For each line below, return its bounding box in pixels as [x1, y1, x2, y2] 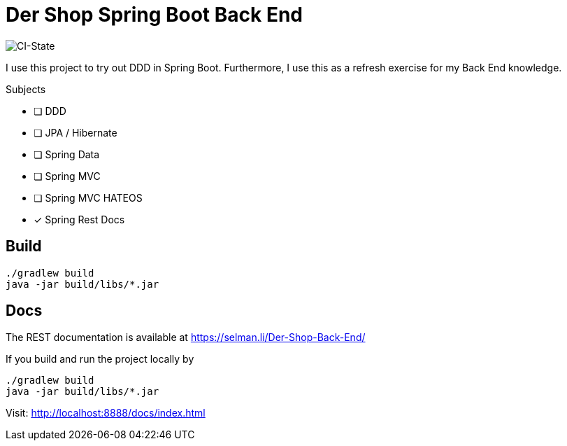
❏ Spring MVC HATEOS [34, 191, 143, 204]
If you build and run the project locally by [6, 353, 194, 365]
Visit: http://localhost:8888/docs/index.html [6, 407, 206, 419]
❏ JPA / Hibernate [34, 126, 117, 139]
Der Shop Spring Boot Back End [6, 3, 303, 27]
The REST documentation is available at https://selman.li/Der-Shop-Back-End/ [6, 331, 366, 344]
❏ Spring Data [34, 148, 100, 160]
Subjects [6, 83, 46, 95]
